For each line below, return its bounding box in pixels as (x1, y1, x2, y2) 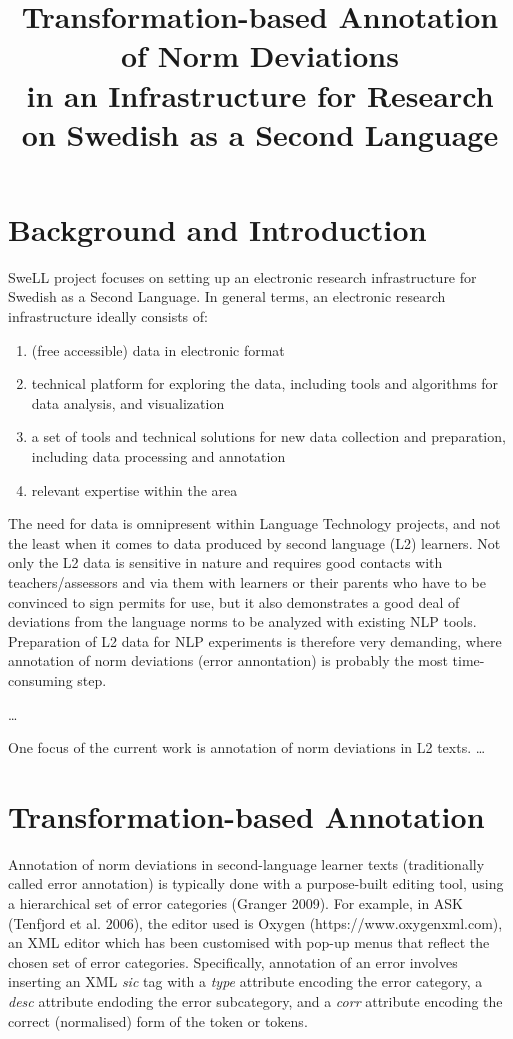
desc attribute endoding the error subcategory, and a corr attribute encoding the (8, 991, 503, 1012)
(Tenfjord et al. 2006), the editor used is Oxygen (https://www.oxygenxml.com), (8, 912, 503, 933)
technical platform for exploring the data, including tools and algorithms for (31, 373, 499, 394)
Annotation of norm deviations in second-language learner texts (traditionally (8, 853, 485, 874)
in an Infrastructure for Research (26, 74, 494, 115)
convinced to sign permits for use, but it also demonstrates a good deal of (8, 591, 460, 612)
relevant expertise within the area (31, 479, 238, 500)
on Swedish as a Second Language (21, 113, 499, 154)
